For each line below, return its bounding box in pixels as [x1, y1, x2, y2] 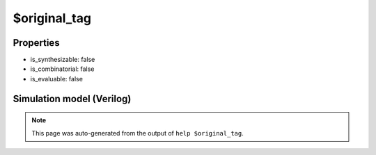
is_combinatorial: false [30, 65, 95, 73]
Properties [13, 37, 60, 49]
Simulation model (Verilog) [13, 92, 132, 104]
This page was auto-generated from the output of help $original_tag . [31, 129, 244, 137]
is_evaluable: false [30, 74, 84, 83]
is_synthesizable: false [30, 56, 95, 64]
